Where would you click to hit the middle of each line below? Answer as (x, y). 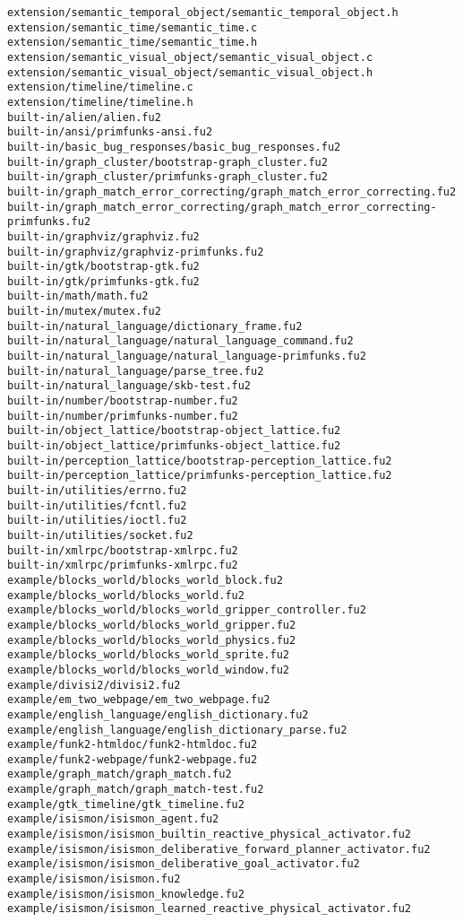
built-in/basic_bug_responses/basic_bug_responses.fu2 (174, 147)
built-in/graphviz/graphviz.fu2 (103, 236)
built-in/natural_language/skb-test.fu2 (129, 386)
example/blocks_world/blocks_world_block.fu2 (145, 580)
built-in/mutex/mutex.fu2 (84, 312)
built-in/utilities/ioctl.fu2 (97, 521)
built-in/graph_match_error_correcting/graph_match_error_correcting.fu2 (232, 191)
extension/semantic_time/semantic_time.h (133, 43)
